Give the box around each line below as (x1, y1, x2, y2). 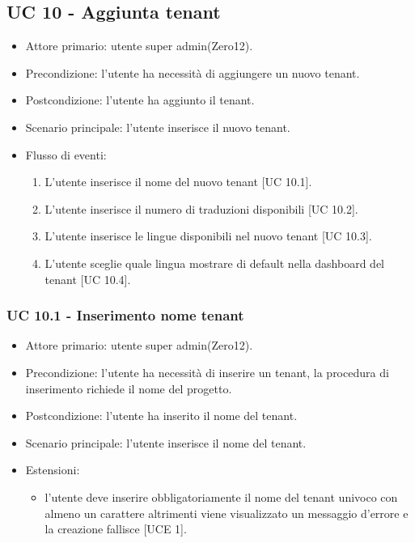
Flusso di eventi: (25, 146, 107, 163)
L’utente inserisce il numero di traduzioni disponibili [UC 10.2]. (44, 200, 358, 217)
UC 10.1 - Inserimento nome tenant (6, 305, 244, 325)
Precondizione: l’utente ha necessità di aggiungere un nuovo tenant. (25, 64, 360, 81)
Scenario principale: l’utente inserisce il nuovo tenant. (25, 118, 290, 135)
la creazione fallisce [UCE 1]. (44, 520, 187, 537)
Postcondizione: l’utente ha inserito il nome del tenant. (25, 407, 298, 424)
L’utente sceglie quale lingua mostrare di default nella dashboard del (44, 254, 384, 271)
